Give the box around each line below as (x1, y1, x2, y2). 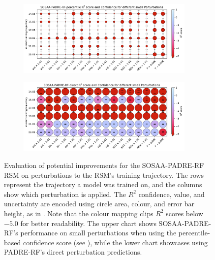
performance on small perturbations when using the (20, 227, 177, 238)
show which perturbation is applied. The (4, 189, 126, 199)
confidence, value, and (138, 189, 205, 199)
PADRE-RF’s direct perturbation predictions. (4, 247, 142, 257)
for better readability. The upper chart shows (20, 218, 156, 228)
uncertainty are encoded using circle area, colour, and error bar (4, 198, 195, 209)
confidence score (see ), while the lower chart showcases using (23, 237, 208, 247)
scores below (166, 208, 203, 218)
